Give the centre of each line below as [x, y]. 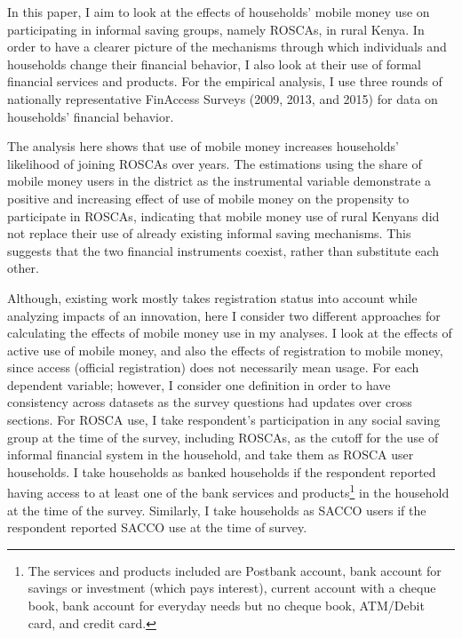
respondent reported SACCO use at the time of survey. [157, 527]
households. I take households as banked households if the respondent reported [222, 471]
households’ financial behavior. [91, 116]
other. [23, 268]
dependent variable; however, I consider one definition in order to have [199, 384]
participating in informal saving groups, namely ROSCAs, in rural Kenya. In [216, 29]
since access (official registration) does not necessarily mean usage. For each [213, 367]
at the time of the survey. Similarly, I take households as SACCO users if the [217, 510]
